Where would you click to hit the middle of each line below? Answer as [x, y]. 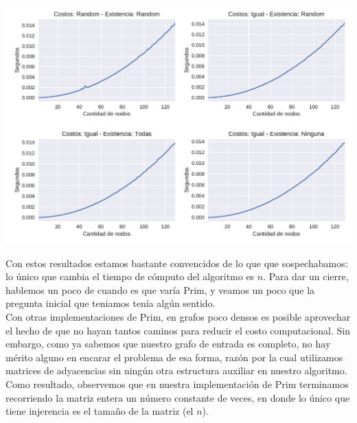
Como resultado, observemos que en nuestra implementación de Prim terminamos [177, 384]
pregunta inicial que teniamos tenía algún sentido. [111, 303]
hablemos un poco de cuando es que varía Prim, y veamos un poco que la [160, 289]
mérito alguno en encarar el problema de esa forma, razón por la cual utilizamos [174, 357]
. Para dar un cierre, [306, 276]
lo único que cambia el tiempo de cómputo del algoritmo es [130, 276]
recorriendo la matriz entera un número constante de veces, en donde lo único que [178, 397]
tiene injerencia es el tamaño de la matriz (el [100, 411]
